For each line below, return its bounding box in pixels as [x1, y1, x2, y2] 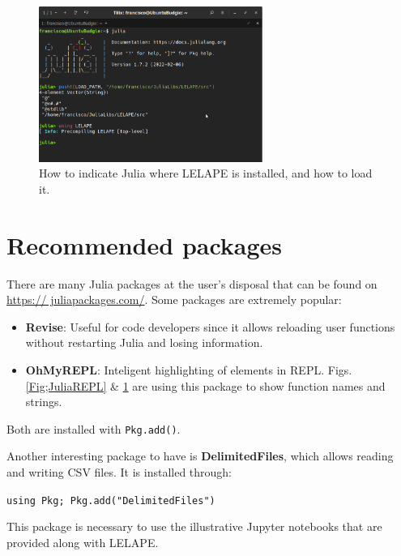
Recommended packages [6, 228, 283, 261]
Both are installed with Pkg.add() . [6, 420, 181, 437]
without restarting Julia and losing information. [25, 334, 263, 351]
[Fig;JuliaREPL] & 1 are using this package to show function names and [25, 377, 386, 394]
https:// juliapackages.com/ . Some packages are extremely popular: [6, 291, 342, 308]
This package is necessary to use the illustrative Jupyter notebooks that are [6, 518, 382, 535]
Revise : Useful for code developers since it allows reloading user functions [25, 318, 395, 335]
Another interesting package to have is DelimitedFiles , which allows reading [6, 447, 394, 464]
